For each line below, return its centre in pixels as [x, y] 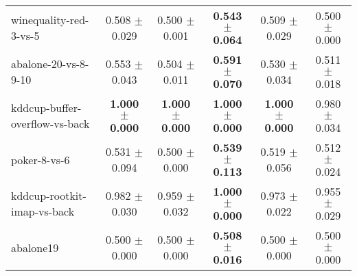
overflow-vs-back [50, 123]
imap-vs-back [43, 211]
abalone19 [35, 247]
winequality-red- [50, 20]
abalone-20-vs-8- [50, 64]
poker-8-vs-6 [41, 159]
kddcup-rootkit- [49, 195]
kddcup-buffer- [46, 107]
